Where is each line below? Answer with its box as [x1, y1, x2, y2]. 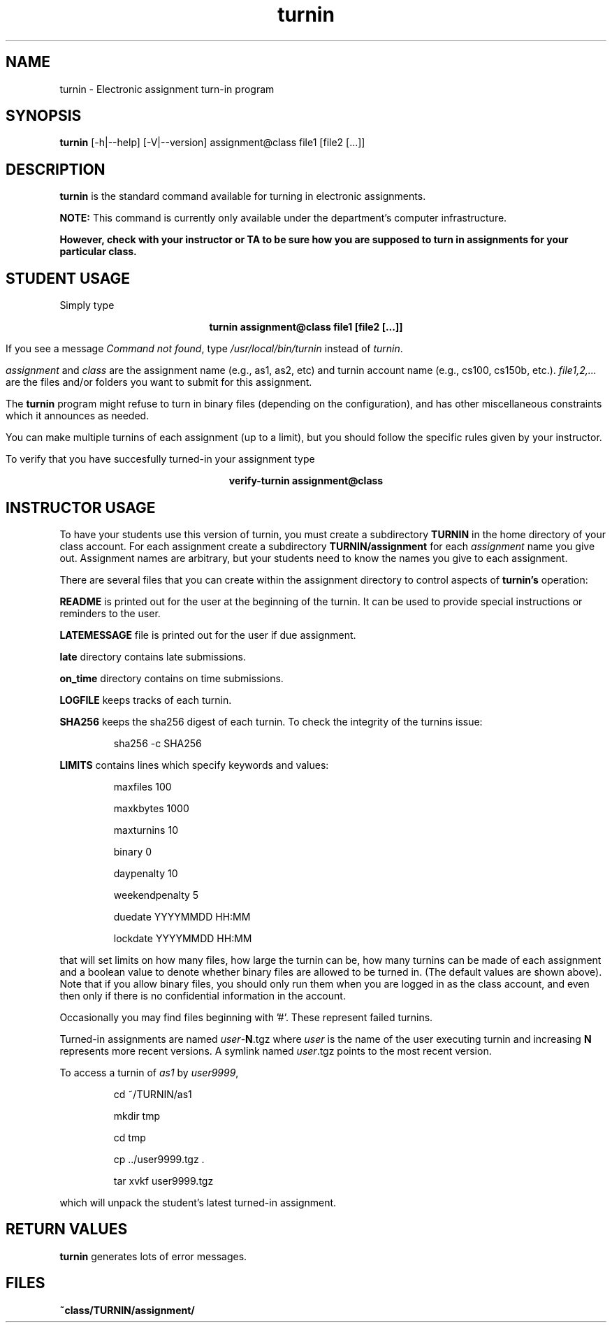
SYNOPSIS [6, 107, 82, 125]
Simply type [59, 299, 115, 312]
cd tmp [113, 1131, 146, 1143]
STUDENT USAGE [6, 269, 131, 287]
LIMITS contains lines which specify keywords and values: [59, 758, 329, 771]
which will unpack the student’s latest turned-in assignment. [59, 1196, 337, 1208]
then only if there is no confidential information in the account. [59, 989, 346, 1002]
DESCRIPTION [6, 160, 105, 178]
